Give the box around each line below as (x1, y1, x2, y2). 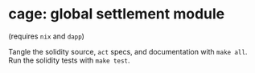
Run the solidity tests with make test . (8, 55, 130, 65)
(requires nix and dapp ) (8, 31, 84, 41)
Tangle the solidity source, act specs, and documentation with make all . (8, 47, 248, 56)
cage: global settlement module (8, 5, 225, 23)
